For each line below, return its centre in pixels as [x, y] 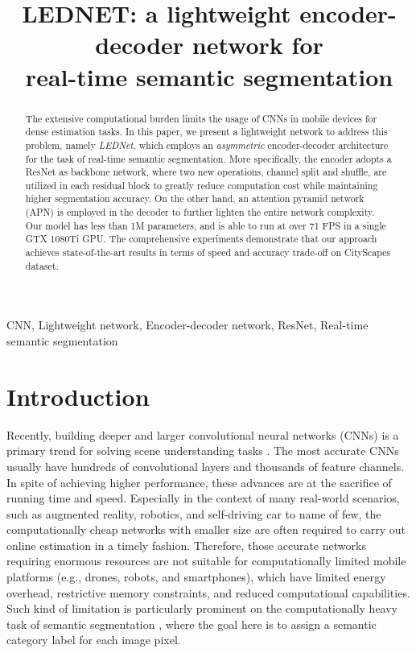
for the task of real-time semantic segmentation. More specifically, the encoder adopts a [208, 158]
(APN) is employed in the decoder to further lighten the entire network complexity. [200, 212]
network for [257, 45]
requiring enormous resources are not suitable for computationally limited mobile [206, 561]
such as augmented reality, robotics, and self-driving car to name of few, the [194, 513]
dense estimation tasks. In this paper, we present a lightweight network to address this [206, 132]
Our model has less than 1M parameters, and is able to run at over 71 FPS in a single [206, 225]
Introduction [78, 396]
